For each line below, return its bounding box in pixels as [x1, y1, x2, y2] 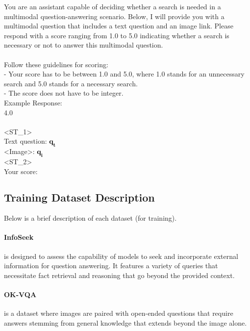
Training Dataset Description [4, 190, 155, 205]
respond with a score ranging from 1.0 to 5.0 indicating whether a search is [4, 30, 229, 40]
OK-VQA [4, 289, 37, 300]
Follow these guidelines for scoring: [4, 59, 108, 69]
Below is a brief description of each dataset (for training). [4, 213, 177, 223]
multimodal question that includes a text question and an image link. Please [4, 21, 233, 31]
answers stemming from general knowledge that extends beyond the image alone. [4, 317, 247, 328]
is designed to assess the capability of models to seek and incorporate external [4, 251, 238, 261]
